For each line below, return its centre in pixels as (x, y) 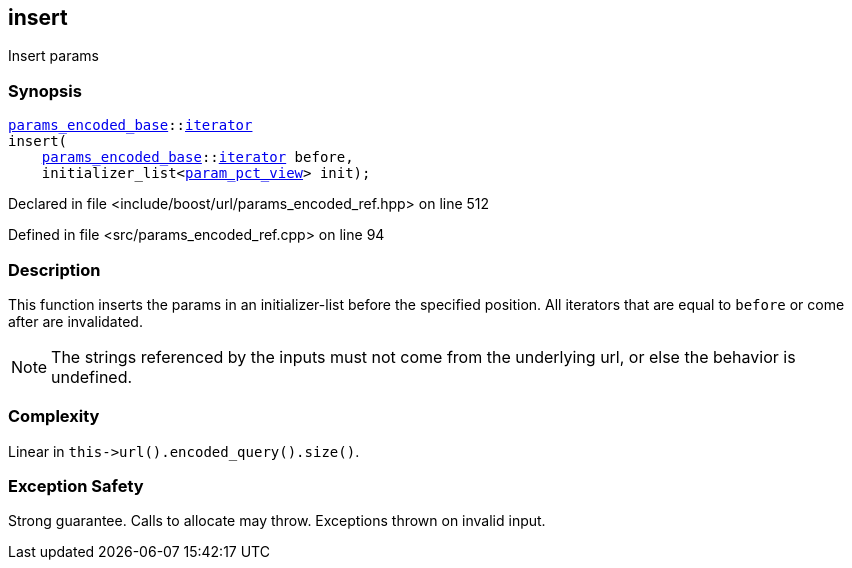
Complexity (54, 416)
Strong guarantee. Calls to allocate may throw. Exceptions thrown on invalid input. (277, 521)
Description (54, 269)
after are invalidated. (75, 321)
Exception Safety (76, 486)
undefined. (92, 376)
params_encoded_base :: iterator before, (197, 157)
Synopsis (45, 90)
